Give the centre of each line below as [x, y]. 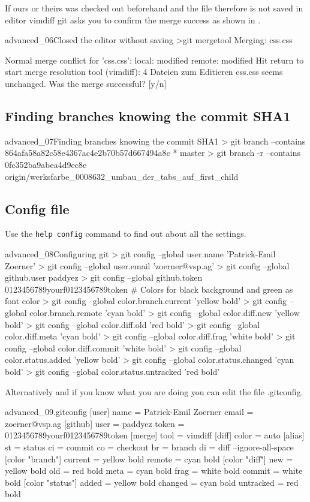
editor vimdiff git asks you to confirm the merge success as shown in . [133, 19]
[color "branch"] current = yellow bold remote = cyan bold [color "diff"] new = [149, 459]
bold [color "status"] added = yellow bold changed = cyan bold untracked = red [152, 482]
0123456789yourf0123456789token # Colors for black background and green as [149, 289]
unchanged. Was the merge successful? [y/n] [86, 83]
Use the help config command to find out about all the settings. [126, 234]
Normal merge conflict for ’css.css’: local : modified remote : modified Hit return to [154, 60]
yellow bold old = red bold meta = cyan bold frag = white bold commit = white [154, 471]
